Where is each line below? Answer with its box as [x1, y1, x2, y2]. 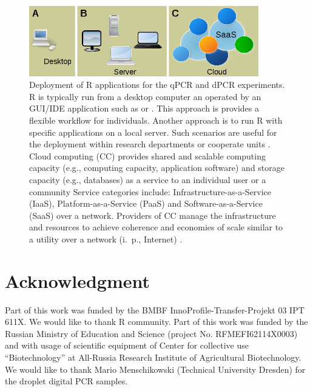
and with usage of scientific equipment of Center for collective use [5, 339, 249, 352]
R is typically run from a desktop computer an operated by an [29, 90, 261, 102]
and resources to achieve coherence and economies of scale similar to [29, 221, 283, 233]
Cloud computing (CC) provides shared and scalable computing [29, 149, 266, 162]
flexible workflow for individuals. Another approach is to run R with [29, 113, 283, 126]
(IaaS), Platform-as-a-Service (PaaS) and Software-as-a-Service [29, 197, 263, 210]
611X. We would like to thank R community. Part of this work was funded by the [5, 315, 308, 328]
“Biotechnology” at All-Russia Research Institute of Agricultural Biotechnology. [5, 350, 301, 363]
